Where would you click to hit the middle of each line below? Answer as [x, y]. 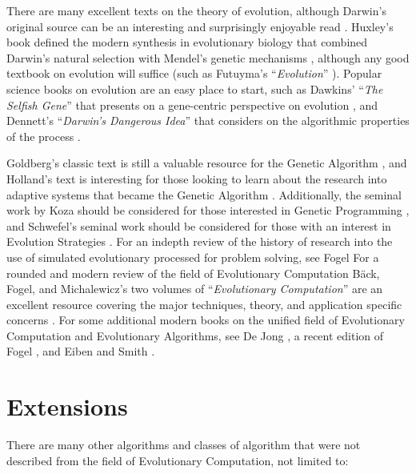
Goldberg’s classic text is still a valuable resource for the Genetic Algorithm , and [207, 163]
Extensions [67, 406]
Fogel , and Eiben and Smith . [81, 351]
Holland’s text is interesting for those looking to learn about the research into [197, 178]
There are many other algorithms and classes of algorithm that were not [184, 445]
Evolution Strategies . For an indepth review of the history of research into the [200, 241]
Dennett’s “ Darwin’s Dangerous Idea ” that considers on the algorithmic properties [208, 121]
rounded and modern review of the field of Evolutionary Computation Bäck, [193, 273]
